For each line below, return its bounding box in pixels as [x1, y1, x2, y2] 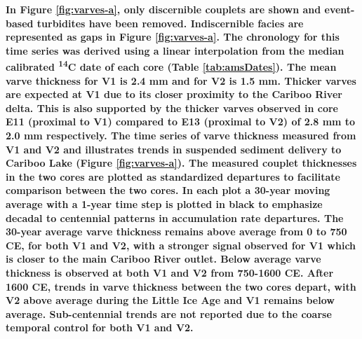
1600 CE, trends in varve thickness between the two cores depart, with [6, 279, 356, 293]
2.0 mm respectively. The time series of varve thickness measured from [6, 128, 356, 142]
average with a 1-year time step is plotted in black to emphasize [6, 196, 323, 211]
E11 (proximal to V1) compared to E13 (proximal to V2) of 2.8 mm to [6, 114, 356, 129]
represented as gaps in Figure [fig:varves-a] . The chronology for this [6, 29, 340, 44]
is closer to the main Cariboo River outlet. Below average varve [6, 251, 321, 266]
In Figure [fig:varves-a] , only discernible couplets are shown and [6, 2, 321, 16]
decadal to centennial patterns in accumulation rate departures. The [6, 210, 344, 225]
